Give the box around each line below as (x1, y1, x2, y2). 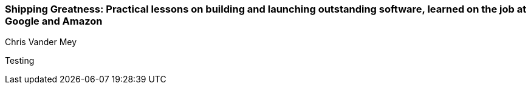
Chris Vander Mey (5, 37, 77, 48)
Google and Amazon (5, 15, 103, 27)
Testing (5, 55, 35, 66)
